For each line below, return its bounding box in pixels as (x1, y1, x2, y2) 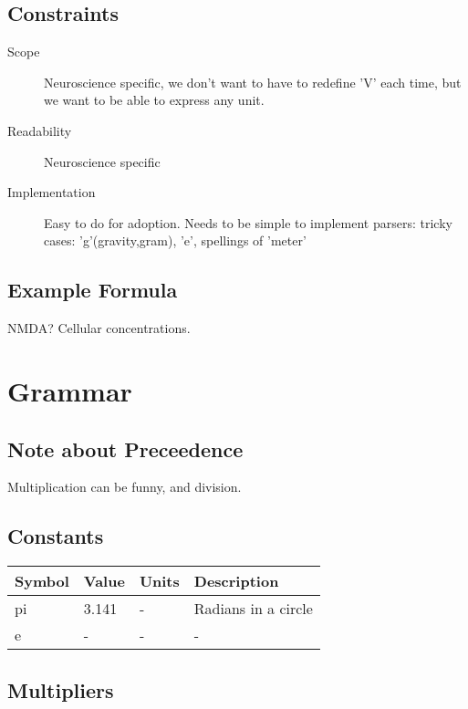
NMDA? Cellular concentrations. (7, 318, 191, 338)
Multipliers (7, 675, 114, 704)
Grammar (7, 371, 132, 409)
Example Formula (7, 276, 178, 304)
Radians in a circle (193, 598, 313, 620)
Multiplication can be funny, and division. (7, 477, 242, 496)
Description (193, 570, 279, 592)
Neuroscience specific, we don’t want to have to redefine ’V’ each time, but (44, 72, 462, 91)
